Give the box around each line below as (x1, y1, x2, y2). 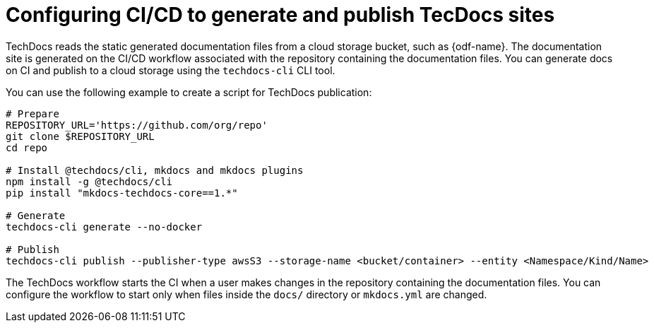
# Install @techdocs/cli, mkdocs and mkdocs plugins (6, 164, 304, 176)
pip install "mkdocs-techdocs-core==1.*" (6, 187, 238, 199)
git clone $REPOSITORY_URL (6, 130, 155, 142)
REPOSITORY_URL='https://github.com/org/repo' (6, 119, 268, 131)
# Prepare (6, 107, 59, 119)
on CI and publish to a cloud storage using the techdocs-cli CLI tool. (6, 64, 335, 76)
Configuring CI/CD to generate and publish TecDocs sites (6, 3, 555, 27)
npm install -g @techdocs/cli (6, 175, 173, 187)
